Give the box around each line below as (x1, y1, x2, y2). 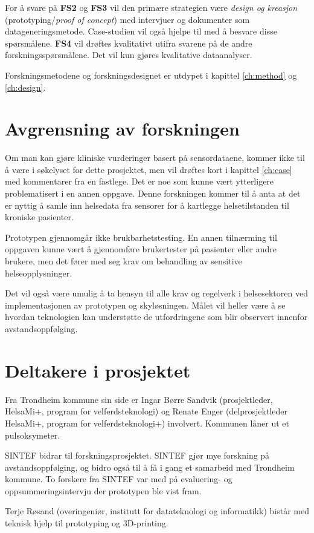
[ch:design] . (5, 80, 46, 93)
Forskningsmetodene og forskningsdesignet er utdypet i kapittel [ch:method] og (5, 68, 297, 81)
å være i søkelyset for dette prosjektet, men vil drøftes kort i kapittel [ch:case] (5, 163, 292, 175)
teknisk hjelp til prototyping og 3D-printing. (5, 517, 168, 529)
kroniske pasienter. (5, 211, 74, 223)
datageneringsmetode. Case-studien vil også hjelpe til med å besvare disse (5, 25, 277, 38)
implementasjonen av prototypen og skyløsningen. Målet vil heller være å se (5, 298, 286, 311)
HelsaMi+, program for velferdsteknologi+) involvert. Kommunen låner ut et (5, 416, 289, 429)
